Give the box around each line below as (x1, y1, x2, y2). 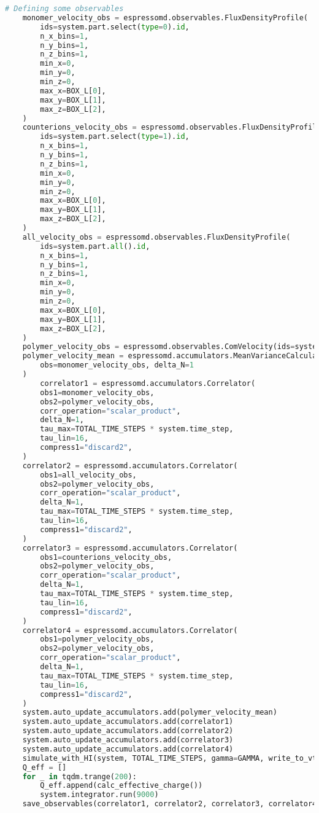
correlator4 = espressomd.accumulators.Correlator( (22, 626, 238, 635)
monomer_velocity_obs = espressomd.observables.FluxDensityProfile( (22, 13, 308, 22)
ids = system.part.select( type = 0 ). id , (40, 22, 190, 31)
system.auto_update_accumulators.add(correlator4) (22, 744, 234, 753)
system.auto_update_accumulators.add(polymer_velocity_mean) (22, 708, 277, 717)
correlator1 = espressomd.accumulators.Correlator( (40, 379, 256, 388)
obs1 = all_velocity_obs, (40, 470, 137, 479)
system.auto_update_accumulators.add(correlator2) (22, 726, 234, 736)
